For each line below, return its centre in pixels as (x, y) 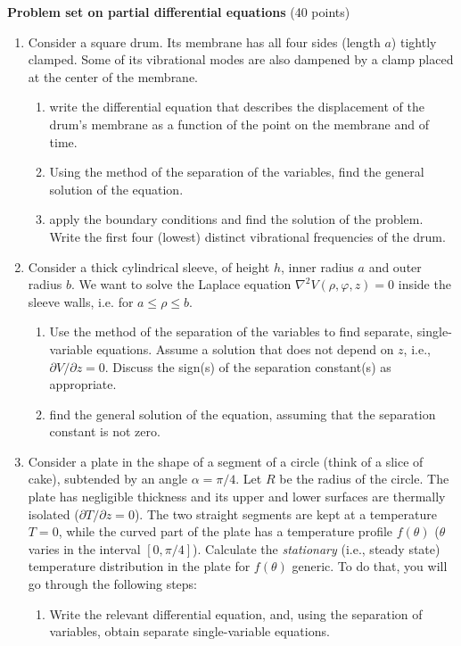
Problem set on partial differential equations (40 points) (179, 12)
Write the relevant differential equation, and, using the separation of (236, 613)
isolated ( (54, 513)
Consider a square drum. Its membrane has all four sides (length (204, 41)
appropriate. (83, 384)
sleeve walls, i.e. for (81, 301)
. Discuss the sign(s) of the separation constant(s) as (248, 366)
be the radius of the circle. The (364, 479)
